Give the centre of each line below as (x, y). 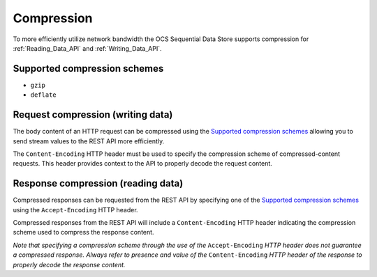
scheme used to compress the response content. (83, 232)
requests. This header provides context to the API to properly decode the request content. (142, 164)
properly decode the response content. (69, 264)
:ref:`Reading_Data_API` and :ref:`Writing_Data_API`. (87, 48)
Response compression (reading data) (98, 183)
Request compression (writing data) (93, 115)
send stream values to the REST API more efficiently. (89, 141)
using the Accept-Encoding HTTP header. (76, 209)
